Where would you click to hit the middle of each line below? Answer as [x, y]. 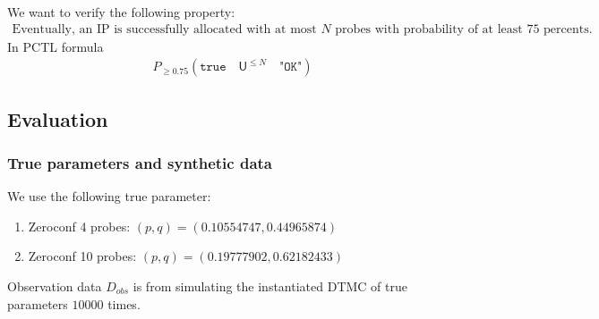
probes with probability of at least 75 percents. [464, 29]
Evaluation [58, 118]
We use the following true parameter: [109, 196]
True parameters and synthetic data [140, 162]
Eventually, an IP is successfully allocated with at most [164, 29]
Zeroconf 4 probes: [79, 226]
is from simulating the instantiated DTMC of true [270, 286]
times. [124, 303]
